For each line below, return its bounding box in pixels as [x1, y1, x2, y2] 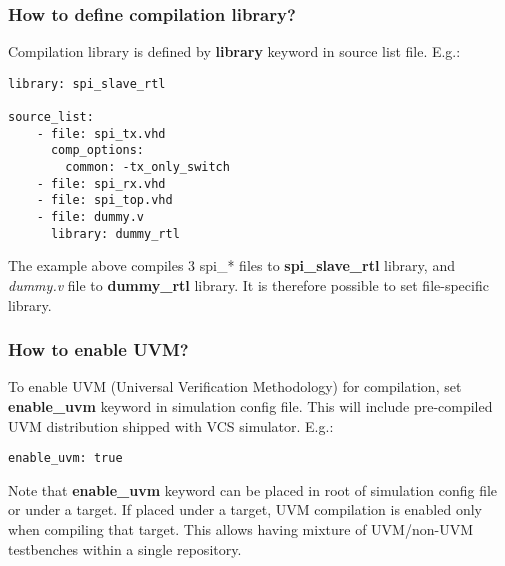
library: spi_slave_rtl [8, 76, 166, 91]
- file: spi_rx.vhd [36, 176, 166, 191]
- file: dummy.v [36, 210, 145, 225]
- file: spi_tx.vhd [36, 126, 166, 141]
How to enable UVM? [8, 337, 189, 362]
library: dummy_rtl [50, 226, 180, 241]
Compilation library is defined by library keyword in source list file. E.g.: [8, 41, 461, 62]
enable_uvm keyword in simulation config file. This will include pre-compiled [8, 395, 493, 416]
